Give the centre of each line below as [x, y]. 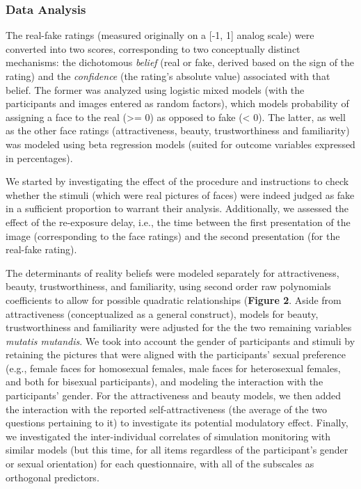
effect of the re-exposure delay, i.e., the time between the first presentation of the [178, 222]
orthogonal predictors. [53, 477]
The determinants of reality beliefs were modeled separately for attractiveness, [173, 272]
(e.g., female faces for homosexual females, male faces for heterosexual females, [173, 368]
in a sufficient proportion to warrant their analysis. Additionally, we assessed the [177, 208]
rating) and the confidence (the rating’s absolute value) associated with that [168, 76]
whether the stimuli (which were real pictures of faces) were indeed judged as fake [180, 194]
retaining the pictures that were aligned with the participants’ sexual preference [176, 354]
